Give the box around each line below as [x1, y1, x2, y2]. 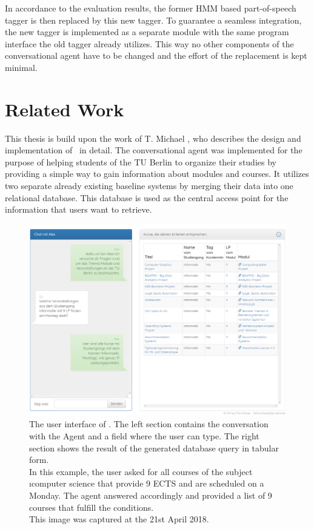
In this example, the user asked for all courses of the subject [29, 465, 253, 477]
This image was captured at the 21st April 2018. [29, 513, 209, 525]
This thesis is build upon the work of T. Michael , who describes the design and [5, 131, 301, 144]
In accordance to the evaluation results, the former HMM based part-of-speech [5, 2, 296, 14]
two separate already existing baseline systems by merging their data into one [5, 179, 293, 192]
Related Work [5, 96, 124, 121]
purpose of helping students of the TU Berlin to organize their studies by [5, 155, 276, 168]
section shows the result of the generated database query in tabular [29, 441, 279, 454]
